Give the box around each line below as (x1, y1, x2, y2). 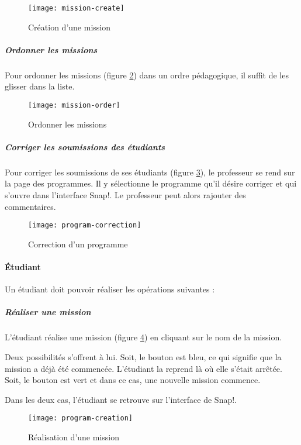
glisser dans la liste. (5, 80, 75, 92)
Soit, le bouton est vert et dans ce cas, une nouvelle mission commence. (5, 374, 261, 386)
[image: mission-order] (28, 101, 120, 109)
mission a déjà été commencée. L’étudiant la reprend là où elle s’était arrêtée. (5, 362, 282, 374)
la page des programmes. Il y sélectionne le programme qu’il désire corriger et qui (5, 177, 297, 189)
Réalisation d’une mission (28, 431, 119, 443)
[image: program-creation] (28, 414, 133, 423)
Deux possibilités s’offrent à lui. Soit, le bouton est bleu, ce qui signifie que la (5, 350, 282, 363)
